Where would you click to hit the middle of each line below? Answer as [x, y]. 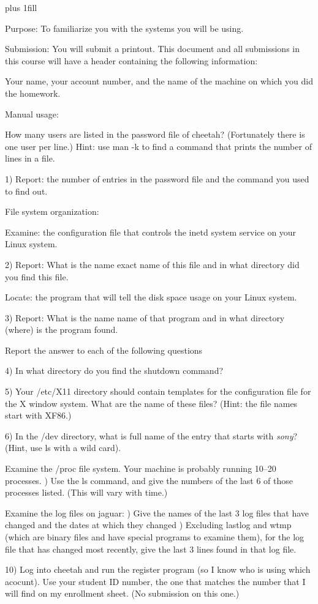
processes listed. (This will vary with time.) [86, 492]
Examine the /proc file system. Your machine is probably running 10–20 [141, 468]
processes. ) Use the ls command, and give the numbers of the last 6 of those [149, 480]
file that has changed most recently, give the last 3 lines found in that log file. [151, 549]
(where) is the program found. [62, 330]
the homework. [33, 93]
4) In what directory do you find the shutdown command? [114, 371]
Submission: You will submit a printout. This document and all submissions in [152, 49]
